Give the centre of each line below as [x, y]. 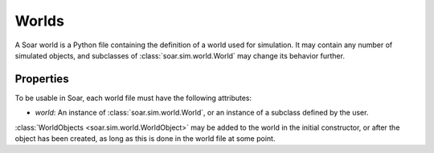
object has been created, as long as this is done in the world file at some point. [145, 139]
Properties [42, 79]
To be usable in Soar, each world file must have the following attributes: [133, 98]
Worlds [39, 21]
